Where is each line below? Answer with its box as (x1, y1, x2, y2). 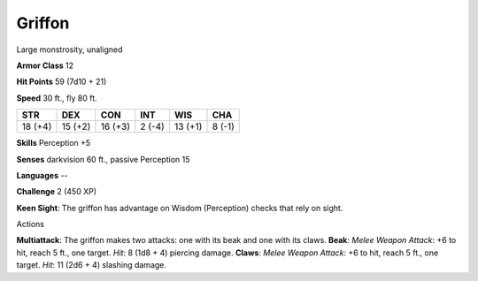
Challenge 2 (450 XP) (16, 186, 97, 197)
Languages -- (16, 170, 68, 180)
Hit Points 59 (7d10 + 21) (16, 76, 107, 87)
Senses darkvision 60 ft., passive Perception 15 (16, 154, 190, 164)
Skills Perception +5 (16, 138, 91, 148)
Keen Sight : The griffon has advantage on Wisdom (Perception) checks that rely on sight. (16, 202, 343, 213)
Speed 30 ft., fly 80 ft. (16, 93, 97, 103)
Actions (16, 219, 44, 230)
